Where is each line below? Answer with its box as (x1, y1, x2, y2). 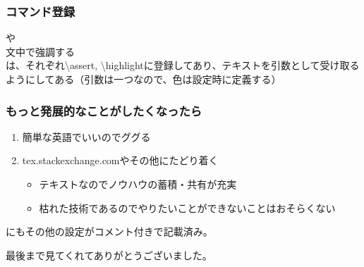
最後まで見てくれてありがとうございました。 (6, 247, 212, 262)
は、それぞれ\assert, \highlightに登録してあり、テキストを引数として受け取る (6, 58, 360, 73)
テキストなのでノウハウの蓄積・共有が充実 (39, 177, 237, 191)
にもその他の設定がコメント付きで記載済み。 (6, 224, 213, 239)
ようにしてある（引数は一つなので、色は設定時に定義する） (6, 72, 281, 86)
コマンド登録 (6, 2, 75, 20)
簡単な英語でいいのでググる (22, 129, 151, 144)
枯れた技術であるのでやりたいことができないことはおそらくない (39, 200, 336, 215)
